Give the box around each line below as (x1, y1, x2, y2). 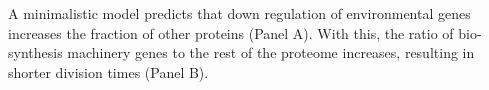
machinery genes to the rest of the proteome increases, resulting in (67, 42, 475, 63)
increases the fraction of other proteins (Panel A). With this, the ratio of (8, 22, 454, 43)
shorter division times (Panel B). (8, 61, 209, 82)
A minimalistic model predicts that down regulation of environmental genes (8, 3, 471, 23)
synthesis (8, 42, 63, 63)
